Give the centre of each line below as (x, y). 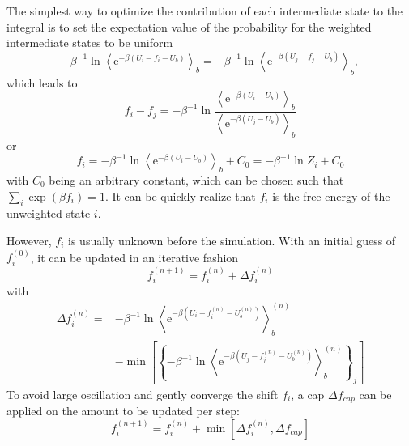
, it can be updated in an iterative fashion (134, 257)
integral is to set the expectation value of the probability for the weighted (189, 26)
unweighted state (49, 213)
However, (29, 241)
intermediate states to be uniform (90, 42)
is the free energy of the (331, 195)
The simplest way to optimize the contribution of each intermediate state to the (205, 11)
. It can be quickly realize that (180, 195)
